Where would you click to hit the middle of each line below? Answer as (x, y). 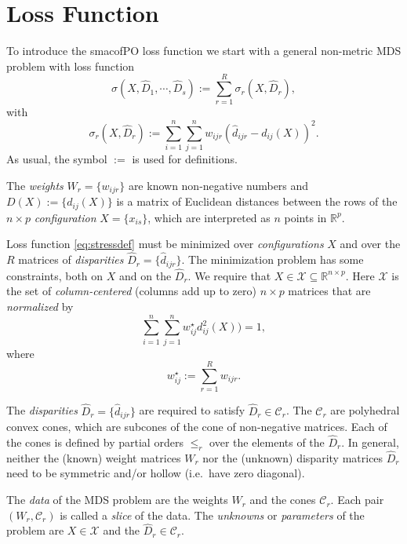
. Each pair (357, 500)
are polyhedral (365, 410)
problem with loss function (71, 66)
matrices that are (329, 291)
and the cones (283, 500)
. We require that (229, 275)
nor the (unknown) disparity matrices (293, 457)
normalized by (40, 306)
